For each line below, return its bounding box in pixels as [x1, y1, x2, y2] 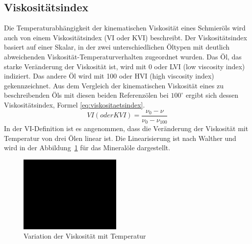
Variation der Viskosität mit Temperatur [24, 231, 146, 241]
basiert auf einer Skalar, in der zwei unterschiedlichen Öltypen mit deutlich [4, 42, 230, 52]
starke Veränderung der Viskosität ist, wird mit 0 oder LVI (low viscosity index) [4, 61, 245, 71]
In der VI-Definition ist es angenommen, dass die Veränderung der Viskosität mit [4, 123, 249, 134]
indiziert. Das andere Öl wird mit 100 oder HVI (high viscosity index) [4, 71, 214, 81]
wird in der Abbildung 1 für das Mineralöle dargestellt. [4, 142, 171, 153]
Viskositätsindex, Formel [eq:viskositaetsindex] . [4, 99, 145, 109]
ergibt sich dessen [185, 90, 239, 100]
